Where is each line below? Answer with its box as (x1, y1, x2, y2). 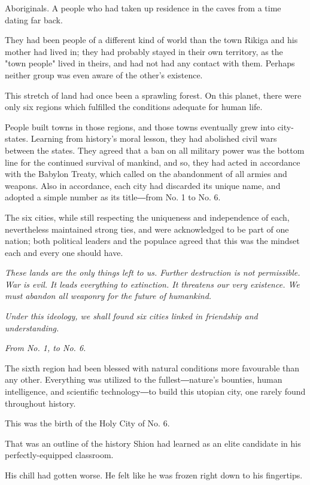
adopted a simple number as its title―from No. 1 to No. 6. (5, 191, 221, 203)
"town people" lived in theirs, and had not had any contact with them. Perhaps (5, 57, 295, 69)
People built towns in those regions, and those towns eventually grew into (5, 120, 275, 133)
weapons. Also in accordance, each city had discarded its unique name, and (5, 179, 281, 191)
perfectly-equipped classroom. (5, 449, 114, 461)
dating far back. (5, 13, 63, 26)
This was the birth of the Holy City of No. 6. (5, 417, 170, 429)
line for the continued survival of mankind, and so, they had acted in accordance (5, 155, 300, 168)
